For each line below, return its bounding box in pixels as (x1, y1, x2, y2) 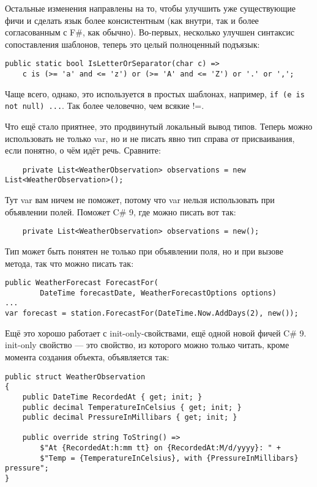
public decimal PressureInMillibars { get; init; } (22, 413, 237, 422)
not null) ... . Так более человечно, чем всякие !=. (5, 99, 204, 112)
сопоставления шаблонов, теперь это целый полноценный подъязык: (5, 37, 260, 50)
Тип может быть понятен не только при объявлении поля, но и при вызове (5, 244, 284, 257)
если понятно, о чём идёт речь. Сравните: (5, 144, 161, 157)
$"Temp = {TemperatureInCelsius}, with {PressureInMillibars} (40, 453, 299, 463)
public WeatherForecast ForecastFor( (5, 278, 158, 288)
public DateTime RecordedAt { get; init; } (22, 392, 203, 401)
